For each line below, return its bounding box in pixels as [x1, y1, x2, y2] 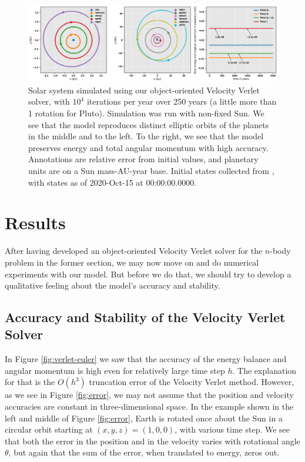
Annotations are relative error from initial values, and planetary [28, 153, 259, 165]
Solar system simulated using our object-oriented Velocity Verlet [28, 83, 260, 96]
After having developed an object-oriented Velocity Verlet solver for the [5, 245, 263, 257]
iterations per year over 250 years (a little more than [86, 95, 277, 108]
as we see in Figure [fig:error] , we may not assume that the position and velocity [5, 389, 294, 401]
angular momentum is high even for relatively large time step [5, 364, 225, 376]
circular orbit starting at [5, 423, 93, 436]
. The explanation [232, 364, 297, 376]
